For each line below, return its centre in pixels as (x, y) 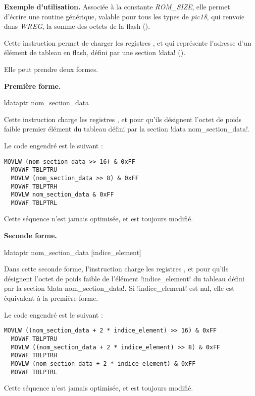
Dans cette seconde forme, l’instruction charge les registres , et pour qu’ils (116, 269)
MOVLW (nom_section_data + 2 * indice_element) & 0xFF (103, 363)
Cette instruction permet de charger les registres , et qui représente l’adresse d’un (128, 42)
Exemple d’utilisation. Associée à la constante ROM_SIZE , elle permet (117, 6)
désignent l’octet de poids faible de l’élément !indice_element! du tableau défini (124, 278)
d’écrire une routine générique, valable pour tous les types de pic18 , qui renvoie (124, 16)
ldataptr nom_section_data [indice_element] (73, 252)
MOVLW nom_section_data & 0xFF (62, 195)
